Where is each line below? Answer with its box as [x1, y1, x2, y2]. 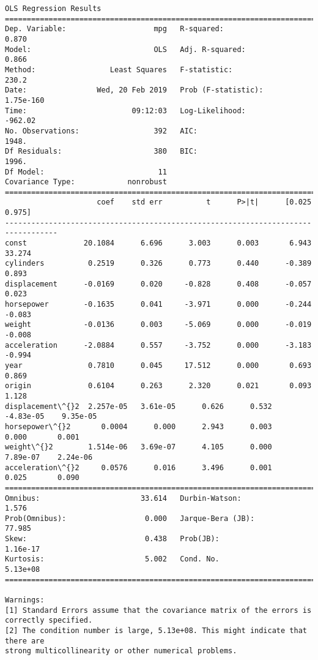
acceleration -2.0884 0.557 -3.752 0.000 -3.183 [5, 340, 312, 350]
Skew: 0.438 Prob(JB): [5, 534, 220, 544]
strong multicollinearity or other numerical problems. [5, 647, 237, 656]
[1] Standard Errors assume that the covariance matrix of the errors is [5, 606, 312, 615]
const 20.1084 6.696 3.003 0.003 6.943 [5, 239, 312, 248]
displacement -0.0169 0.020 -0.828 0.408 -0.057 [5, 279, 312, 288]
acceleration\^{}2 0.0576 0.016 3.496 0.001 [5, 463, 272, 472]
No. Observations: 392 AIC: [5, 126, 198, 135]
